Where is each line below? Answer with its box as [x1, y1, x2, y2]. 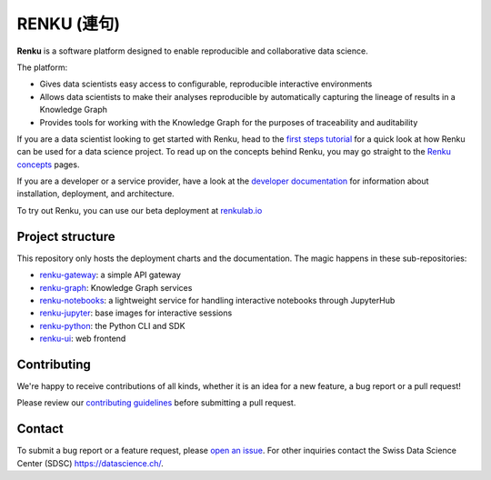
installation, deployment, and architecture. [16, 188, 175, 199]
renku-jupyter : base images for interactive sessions [39, 307, 233, 318]
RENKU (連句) [16, 14, 121, 34]
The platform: [16, 62, 68, 73]
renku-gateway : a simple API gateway [39, 269, 182, 281]
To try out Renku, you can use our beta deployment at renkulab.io [16, 205, 263, 215]
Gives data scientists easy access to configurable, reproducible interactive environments [39, 78, 373, 90]
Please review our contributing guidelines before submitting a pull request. [16, 397, 296, 408]
